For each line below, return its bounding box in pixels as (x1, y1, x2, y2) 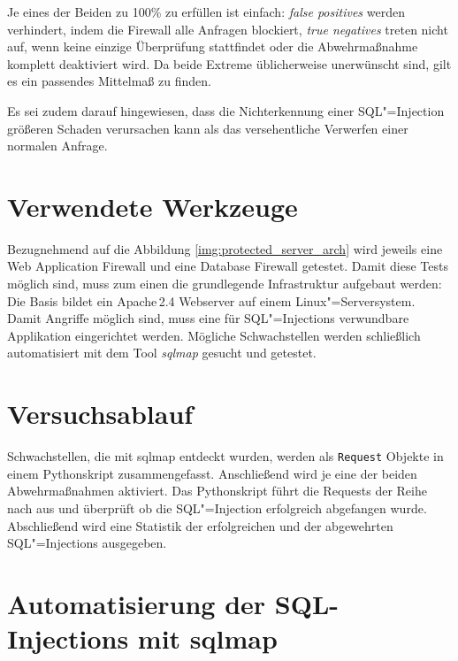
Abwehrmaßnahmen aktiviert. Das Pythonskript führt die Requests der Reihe (7, 481, 427, 500)
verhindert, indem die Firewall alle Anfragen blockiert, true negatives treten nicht (7, 19, 448, 38)
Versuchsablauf (7, 396, 194, 432)
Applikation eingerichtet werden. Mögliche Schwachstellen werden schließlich (7, 326, 421, 344)
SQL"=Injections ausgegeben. (7, 534, 167, 552)
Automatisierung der (7, 585, 266, 621)
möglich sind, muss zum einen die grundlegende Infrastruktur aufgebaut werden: (7, 274, 442, 293)
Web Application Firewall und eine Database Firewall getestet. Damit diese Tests (7, 257, 448, 275)
